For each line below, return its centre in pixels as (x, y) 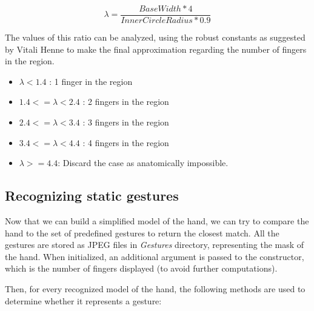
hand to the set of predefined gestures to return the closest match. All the (142, 232)
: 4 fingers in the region (126, 142)
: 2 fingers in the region (126, 102)
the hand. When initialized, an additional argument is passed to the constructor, (155, 256)
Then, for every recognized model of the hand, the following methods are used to (155, 288)
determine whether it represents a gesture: (83, 300)
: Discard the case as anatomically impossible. (143, 163)
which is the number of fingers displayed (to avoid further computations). (141, 268)
